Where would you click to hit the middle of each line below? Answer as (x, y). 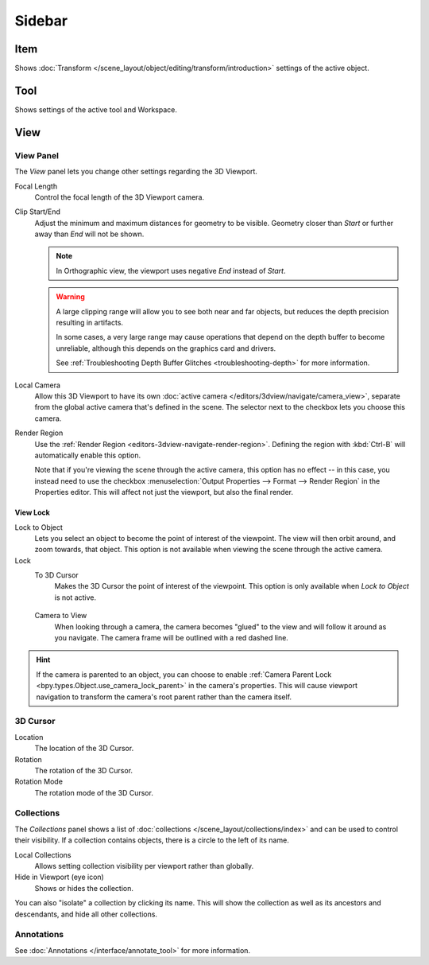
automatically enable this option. (88, 455)
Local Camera (38, 385)
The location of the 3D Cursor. (84, 749)
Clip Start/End (38, 212)
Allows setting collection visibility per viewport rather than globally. (144, 866)
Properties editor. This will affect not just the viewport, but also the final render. (164, 492)
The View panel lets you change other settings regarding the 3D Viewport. (136, 172)
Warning (70, 297)
